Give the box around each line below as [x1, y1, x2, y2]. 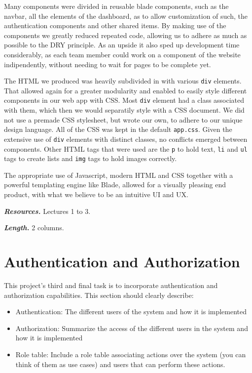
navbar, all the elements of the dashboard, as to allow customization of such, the [4, 10, 248, 21]
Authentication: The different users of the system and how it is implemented [15, 306, 247, 317]
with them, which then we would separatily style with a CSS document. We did [4, 105, 245, 115]
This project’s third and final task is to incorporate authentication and [4, 280, 218, 290]
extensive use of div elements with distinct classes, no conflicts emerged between [4, 133, 248, 144]
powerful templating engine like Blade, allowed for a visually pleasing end [4, 179, 226, 190]
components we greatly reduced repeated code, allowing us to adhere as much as [4, 30, 247, 40]
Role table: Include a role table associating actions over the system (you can [15, 349, 246, 359]
